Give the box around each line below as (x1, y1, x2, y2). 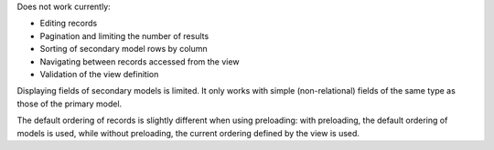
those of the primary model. (16, 98, 123, 109)
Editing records (39, 18, 98, 29)
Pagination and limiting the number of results (39, 30, 209, 41)
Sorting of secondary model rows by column (39, 44, 208, 55)
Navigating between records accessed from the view (39, 55, 240, 67)
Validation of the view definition (39, 68, 159, 79)
